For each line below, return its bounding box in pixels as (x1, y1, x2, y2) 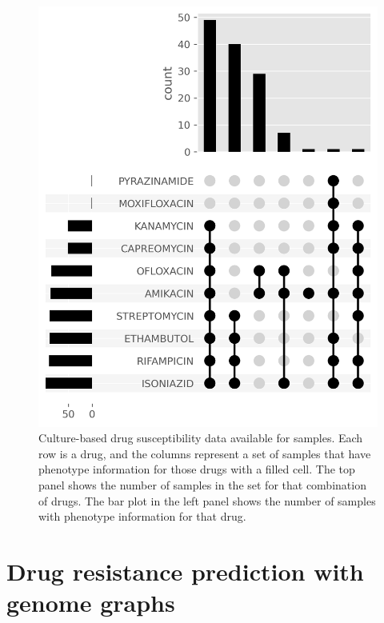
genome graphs (6, 586, 175, 619)
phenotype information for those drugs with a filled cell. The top (38, 461, 355, 477)
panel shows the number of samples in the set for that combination (38, 477, 366, 493)
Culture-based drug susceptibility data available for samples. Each (38, 429, 363, 446)
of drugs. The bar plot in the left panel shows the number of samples (38, 492, 376, 509)
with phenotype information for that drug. (38, 508, 246, 525)
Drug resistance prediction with (6, 554, 364, 587)
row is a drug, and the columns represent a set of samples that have (38, 445, 371, 461)
